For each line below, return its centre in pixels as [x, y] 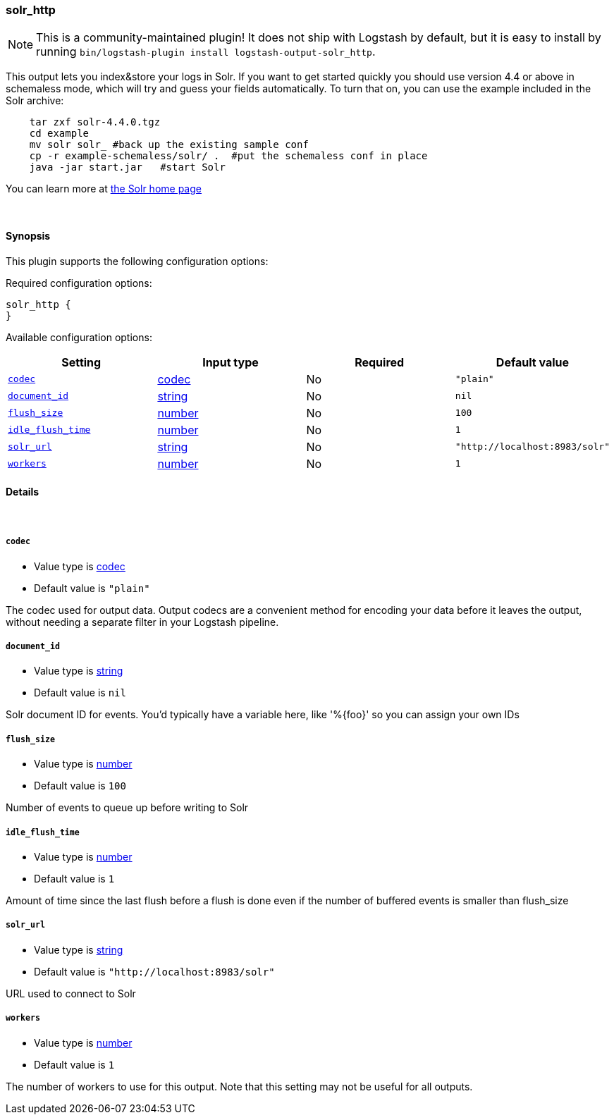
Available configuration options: [79, 337]
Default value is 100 [80, 786]
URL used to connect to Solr [71, 993]
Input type [231, 362]
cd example [59, 134]
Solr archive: [35, 101]
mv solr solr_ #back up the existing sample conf [169, 145]
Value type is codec [80, 566]
